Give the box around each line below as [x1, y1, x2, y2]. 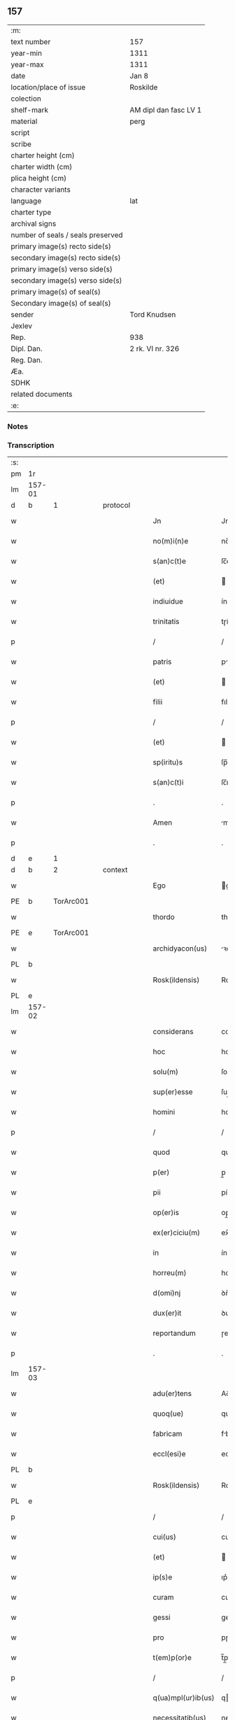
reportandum [152, 1328, 196, 1338]
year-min [10, 48, 42, 58]
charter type [10, 207, 52, 217]
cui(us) [152, 1532, 176, 1542]
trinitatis [152, 617, 180, 627]
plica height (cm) [10, 173, 67, 183]
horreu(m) [152, 1268, 187, 1278]
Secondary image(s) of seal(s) [10, 298, 111, 308]
